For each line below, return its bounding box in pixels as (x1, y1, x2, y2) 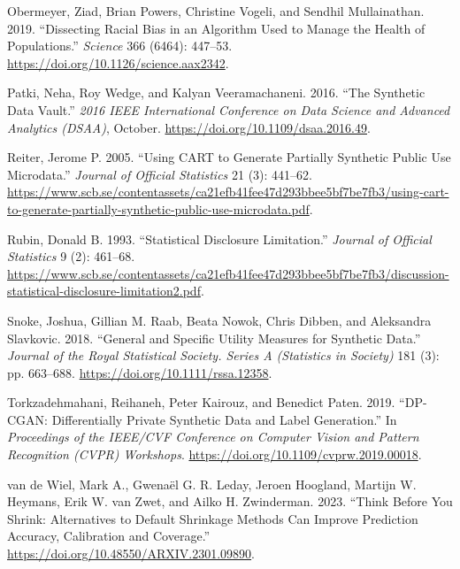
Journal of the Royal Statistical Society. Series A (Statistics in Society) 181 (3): (7, 346, 440, 365)
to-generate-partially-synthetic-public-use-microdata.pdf (7, 199, 310, 218)
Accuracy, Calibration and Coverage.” (7, 527, 211, 545)
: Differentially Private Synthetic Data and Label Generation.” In (44, 410, 397, 428)
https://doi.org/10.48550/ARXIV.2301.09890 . (7, 544, 255, 563)
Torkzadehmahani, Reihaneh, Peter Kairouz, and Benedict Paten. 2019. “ (7, 393, 405, 411)
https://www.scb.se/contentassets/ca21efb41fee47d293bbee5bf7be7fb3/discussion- (7, 264, 449, 282)
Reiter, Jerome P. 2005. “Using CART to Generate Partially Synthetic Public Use (7, 148, 451, 166)
